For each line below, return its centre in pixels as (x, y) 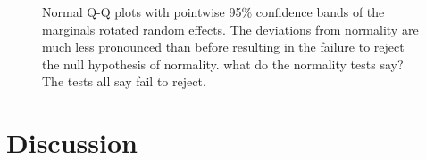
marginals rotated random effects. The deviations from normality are (230, 29)
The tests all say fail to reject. (124, 81)
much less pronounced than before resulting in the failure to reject (223, 47)
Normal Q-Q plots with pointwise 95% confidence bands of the (213, 12)
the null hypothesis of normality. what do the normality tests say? (223, 64)
